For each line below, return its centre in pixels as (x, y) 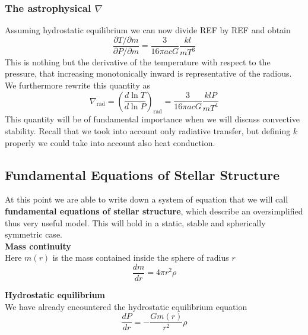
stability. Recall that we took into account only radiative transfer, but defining (148, 131)
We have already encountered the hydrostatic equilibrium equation (126, 306)
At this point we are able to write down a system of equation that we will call (147, 199)
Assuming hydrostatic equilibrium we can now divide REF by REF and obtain (148, 30)
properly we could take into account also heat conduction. (110, 142)
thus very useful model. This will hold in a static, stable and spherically (135, 222)
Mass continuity (38, 246)
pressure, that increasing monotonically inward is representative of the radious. (148, 73)
